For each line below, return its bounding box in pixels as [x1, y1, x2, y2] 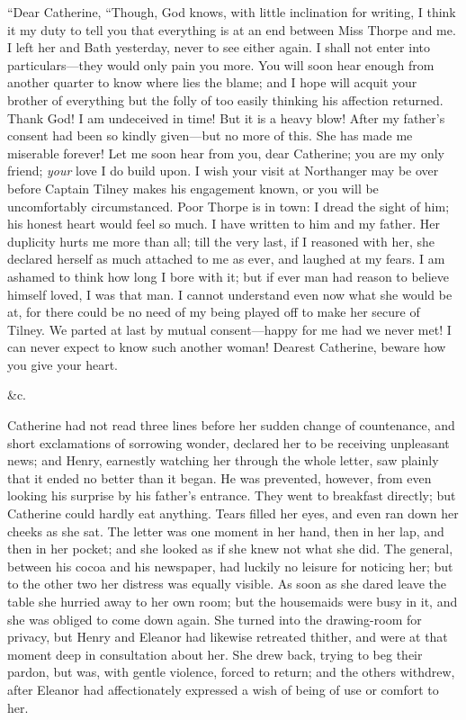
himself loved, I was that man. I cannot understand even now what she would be [7, 284, 453, 303]
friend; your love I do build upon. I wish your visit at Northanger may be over [7, 161, 439, 180]
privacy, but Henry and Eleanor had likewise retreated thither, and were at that [7, 627, 448, 646]
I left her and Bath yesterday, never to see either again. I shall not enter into [7, 38, 430, 57]
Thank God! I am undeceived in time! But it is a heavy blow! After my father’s [7, 108, 445, 127]
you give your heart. [7, 355, 118, 373]
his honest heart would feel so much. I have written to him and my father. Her [7, 214, 441, 233]
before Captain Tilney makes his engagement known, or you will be [7, 178, 379, 197]
